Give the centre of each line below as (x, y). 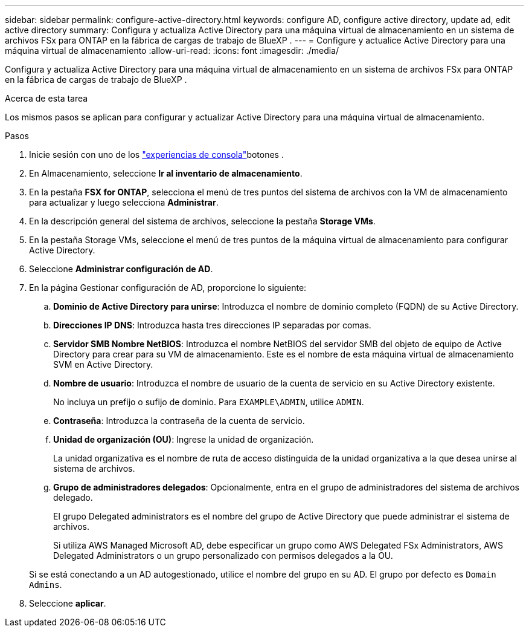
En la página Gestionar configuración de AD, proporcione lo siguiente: (168, 288)
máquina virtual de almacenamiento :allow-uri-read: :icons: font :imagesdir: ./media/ (172, 50)
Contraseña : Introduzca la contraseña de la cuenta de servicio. (179, 421)
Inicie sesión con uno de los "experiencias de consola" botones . (156, 155)
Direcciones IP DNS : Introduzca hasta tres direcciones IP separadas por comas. (212, 325)
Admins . (46, 585)
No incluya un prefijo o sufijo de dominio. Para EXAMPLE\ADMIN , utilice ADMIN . (209, 402)
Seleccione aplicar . (68, 603)
